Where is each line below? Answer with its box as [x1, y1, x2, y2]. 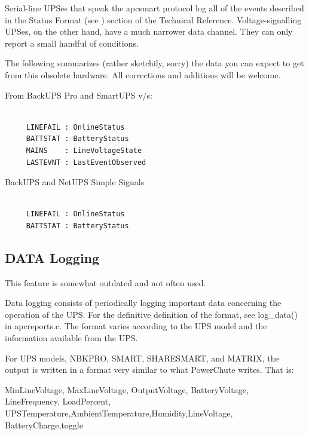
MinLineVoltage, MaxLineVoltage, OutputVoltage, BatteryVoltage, [5, 383, 249, 396]
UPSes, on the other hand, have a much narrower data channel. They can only [5, 25, 293, 38]
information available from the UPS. [5, 332, 138, 344]
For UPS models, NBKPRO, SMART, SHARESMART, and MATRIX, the [5, 351, 279, 364]
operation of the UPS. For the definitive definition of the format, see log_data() [5, 308, 298, 320]
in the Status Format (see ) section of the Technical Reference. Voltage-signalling [5, 13, 302, 26]
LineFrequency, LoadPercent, [5, 395, 111, 408]
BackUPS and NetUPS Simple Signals [5, 176, 145, 188]
